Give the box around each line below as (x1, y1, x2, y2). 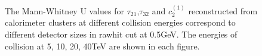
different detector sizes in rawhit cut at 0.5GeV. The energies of (5, 28, 238, 40)
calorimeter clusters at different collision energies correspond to (5, 16, 236, 29)
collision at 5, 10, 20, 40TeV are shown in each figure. (5, 39, 200, 52)
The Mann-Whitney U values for (5, 4, 125, 17)
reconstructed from (188, 4, 258, 17)
